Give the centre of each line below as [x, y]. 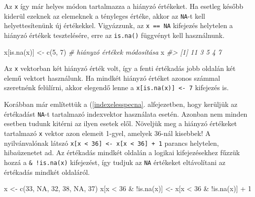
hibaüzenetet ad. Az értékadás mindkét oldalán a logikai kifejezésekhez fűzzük [122, 152]
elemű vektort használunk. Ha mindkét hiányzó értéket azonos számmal [112, 78]
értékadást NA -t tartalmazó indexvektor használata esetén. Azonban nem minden [126, 114]
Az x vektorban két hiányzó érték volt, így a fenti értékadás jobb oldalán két [120, 68]
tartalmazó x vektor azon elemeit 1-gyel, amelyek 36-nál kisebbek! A [107, 133]
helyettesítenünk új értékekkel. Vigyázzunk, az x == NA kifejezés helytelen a [119, 25]
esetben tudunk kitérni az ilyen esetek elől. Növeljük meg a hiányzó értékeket [121, 123]
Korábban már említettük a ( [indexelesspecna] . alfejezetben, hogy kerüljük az [121, 104]
